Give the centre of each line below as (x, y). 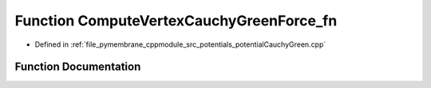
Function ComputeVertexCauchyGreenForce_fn (176, 21)
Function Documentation (78, 67)
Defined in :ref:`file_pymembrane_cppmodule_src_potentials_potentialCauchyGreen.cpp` (180, 44)
